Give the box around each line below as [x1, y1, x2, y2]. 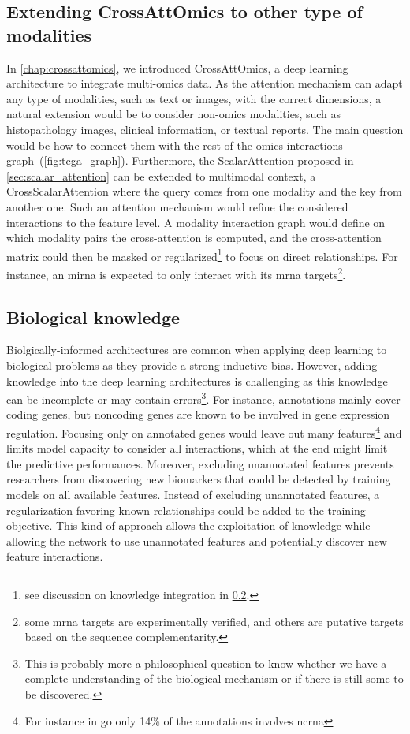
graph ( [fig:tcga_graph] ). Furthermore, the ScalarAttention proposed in [6, 152, 354, 169]
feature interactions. [6, 548, 103, 564]
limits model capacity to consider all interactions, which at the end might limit [6, 440, 388, 456]
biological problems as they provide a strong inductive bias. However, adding [6, 357, 378, 374]
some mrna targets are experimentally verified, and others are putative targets [24, 613, 404, 629]
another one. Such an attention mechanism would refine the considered [6, 198, 348, 214]
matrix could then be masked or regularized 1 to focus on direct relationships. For [6, 245, 398, 264]
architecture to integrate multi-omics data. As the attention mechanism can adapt [6, 75, 403, 91]
